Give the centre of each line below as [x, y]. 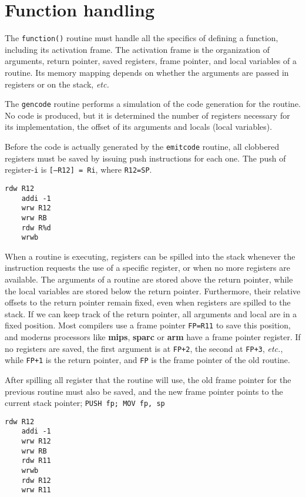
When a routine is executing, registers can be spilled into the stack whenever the [150, 256]
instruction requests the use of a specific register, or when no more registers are [147, 268]
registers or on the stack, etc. [57, 84]
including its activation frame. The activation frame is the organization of [137, 49]
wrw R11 [36, 490]
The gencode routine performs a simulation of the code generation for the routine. [153, 104]
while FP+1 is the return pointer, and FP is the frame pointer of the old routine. [147, 360]
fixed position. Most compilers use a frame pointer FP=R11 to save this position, [148, 325]
